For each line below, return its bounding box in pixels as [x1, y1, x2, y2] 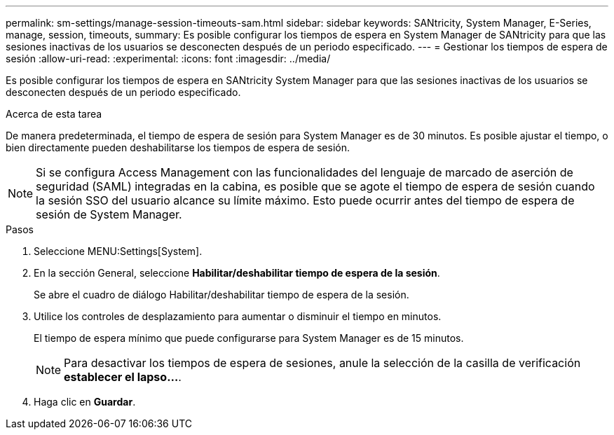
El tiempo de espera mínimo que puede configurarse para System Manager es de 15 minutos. [34, 332, 464, 344]
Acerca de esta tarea [6, 108, 102, 120]
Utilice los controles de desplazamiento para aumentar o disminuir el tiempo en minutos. [34, 310, 442, 322]
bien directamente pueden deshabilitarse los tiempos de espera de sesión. [6, 141, 350, 153]
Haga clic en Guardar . [34, 396, 136, 408]
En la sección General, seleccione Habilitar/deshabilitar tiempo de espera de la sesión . [34, 267, 440, 279]
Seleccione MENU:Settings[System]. [34, 245, 203, 257]
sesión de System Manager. [36, 207, 182, 221]
